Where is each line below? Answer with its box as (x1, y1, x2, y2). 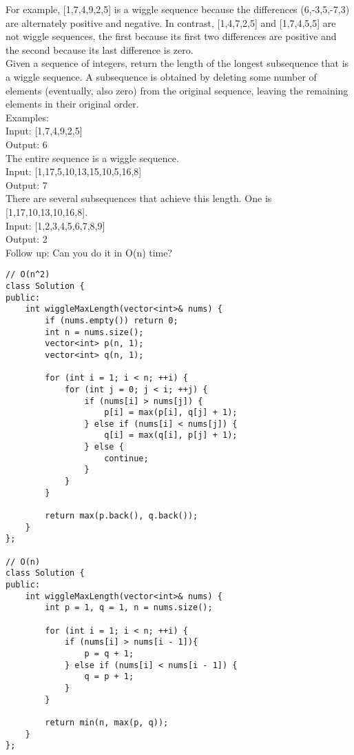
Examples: (6, 110, 49, 124)
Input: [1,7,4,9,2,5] (6, 123, 83, 138)
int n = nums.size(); (45, 327, 144, 337)
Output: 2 (6, 232, 48, 246)
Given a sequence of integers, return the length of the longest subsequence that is (6, 56, 349, 70)
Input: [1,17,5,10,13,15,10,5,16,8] (6, 164, 142, 179)
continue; (104, 453, 149, 463)
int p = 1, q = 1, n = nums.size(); (45, 603, 213, 613)
